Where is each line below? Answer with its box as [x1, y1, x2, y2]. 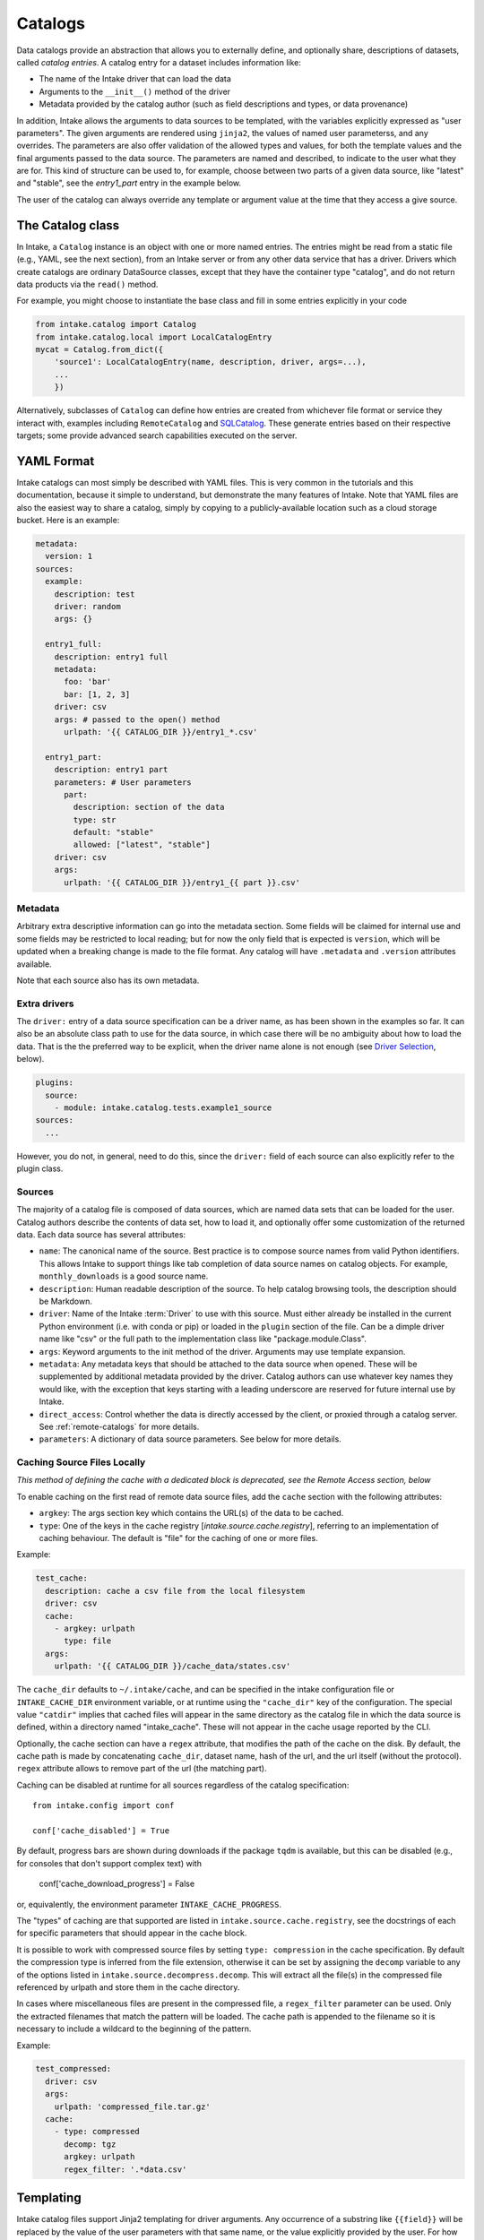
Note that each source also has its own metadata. [16, 975, 200, 986]
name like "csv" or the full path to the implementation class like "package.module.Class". [39, 1333, 367, 1344]
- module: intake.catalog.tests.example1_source [54, 1103, 272, 1113]
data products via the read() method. [16, 279, 159, 289]
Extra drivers [16, 997, 75, 1010]
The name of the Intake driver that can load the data [39, 73, 232, 84]
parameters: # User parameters [54, 777, 192, 788]
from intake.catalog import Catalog [35, 319, 197, 330]
